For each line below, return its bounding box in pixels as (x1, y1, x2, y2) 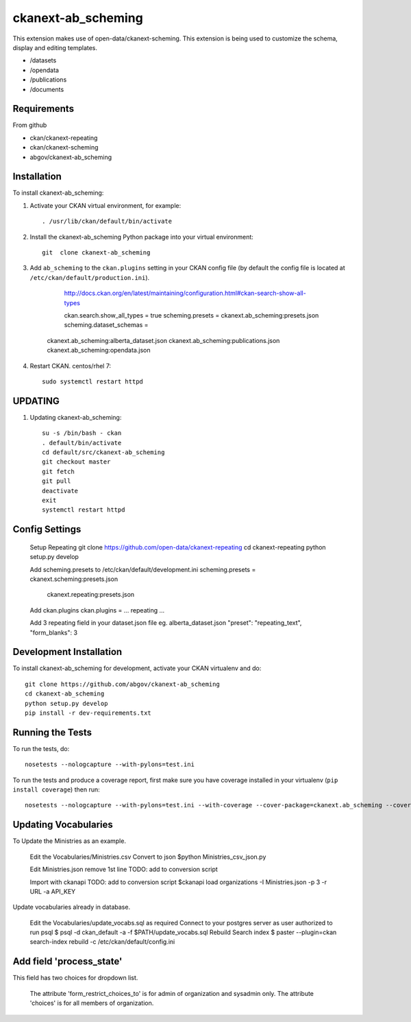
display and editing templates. (12, 43, 98, 51)
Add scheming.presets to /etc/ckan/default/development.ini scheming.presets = (29, 565, 256, 573)
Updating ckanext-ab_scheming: (29, 413, 122, 421)
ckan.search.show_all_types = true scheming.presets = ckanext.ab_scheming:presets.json (64, 311, 319, 319)
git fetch (42, 467, 75, 475)
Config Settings (12, 523, 82, 535)
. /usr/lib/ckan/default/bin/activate (42, 217, 173, 226)
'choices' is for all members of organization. (29, 999, 154, 1008)
